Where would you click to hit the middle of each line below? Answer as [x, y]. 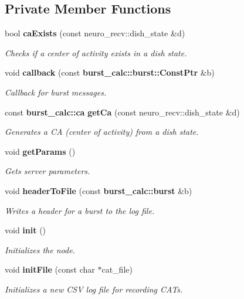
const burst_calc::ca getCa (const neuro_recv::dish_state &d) [122, 112]
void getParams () [40, 151]
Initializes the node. [40, 249]
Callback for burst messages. [56, 92]
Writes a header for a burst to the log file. [80, 210]
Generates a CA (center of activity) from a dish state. [102, 132]
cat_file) [117, 269]
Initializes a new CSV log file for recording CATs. [94, 289]
